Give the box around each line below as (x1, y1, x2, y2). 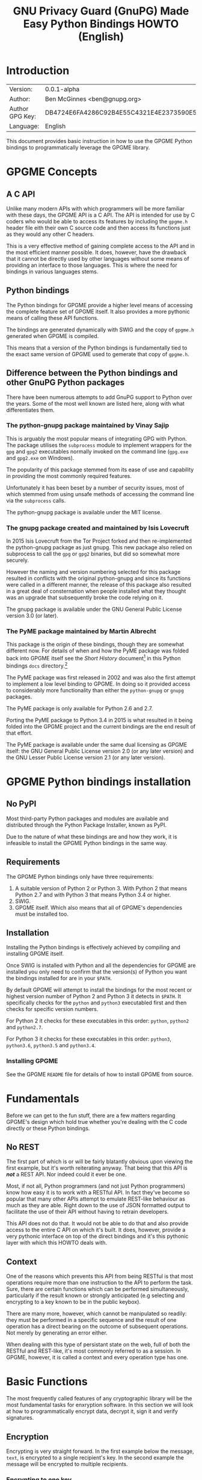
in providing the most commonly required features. (6, 472, 132, 479)
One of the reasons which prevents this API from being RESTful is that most (6, 1272, 194, 1280)
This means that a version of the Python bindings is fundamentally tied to (6, 344, 188, 351)
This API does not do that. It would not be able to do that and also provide (6, 1220, 189, 1227)
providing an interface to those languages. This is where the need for (6, 261, 177, 269)
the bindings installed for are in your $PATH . (6, 975, 112, 982)
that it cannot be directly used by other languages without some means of (6, 255, 189, 262)
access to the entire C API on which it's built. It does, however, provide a (6, 1226, 186, 1234)
